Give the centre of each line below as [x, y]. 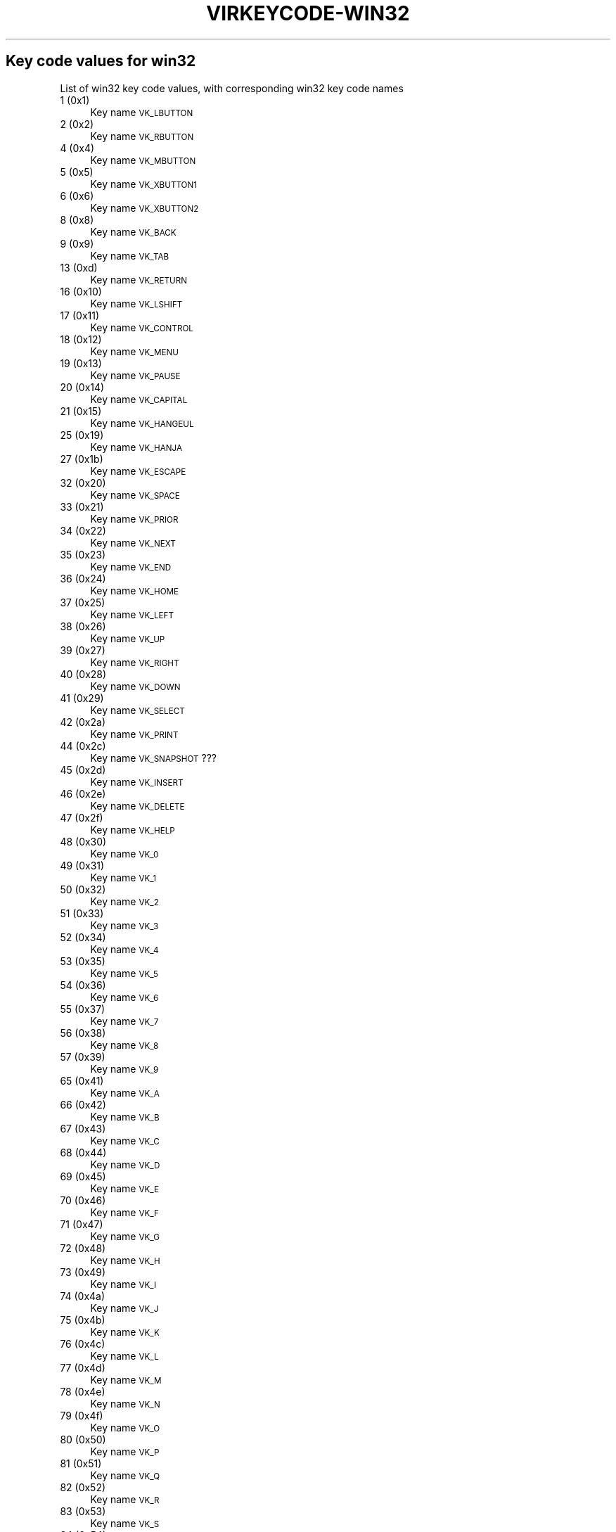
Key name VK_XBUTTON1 [144, 184]
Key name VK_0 [124, 853]
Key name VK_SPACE [135, 494]
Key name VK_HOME [135, 590]
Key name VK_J [124, 1308]
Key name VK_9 [124, 1068]
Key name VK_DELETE [137, 805]
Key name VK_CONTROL [142, 327]
